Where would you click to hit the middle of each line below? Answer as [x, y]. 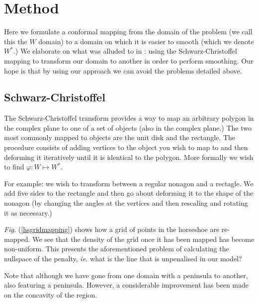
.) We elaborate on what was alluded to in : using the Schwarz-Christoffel [125, 51]
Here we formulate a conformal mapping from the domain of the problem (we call [128, 32]
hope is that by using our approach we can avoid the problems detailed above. [123, 70]
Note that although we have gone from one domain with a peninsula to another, [126, 275]
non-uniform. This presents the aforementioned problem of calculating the [117, 249]
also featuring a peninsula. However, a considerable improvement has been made [126, 285]
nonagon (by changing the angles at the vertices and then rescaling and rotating [126, 203]
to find [14, 167]
